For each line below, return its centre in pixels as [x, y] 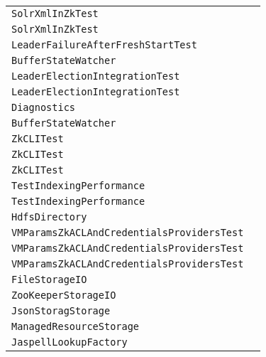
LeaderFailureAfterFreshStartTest [104, 45]
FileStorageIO [49, 279]
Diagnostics [44, 107]
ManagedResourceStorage [76, 326]
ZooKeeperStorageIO [64, 295]
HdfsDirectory [49, 217]
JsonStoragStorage [61, 311]
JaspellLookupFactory [70, 342]
